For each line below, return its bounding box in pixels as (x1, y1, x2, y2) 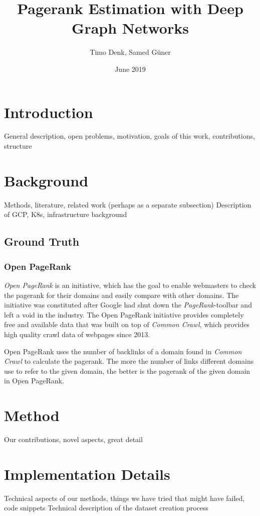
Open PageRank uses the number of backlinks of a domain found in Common (4, 346, 242, 356)
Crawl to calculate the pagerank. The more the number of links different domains (4, 356, 254, 366)
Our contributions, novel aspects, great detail (4, 434, 143, 444)
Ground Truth (4, 234, 80, 249)
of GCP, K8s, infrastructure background (4, 209, 127, 220)
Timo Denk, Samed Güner (90, 47, 171, 57)
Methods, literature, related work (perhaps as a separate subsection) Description (4, 199, 251, 210)
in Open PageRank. (4, 375, 64, 386)
